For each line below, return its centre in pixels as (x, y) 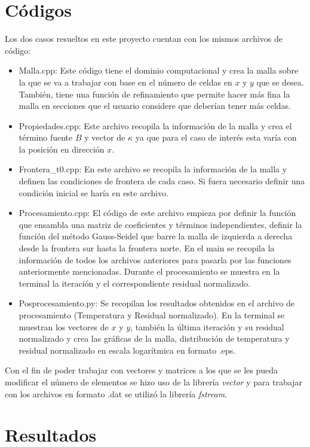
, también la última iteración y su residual (207, 326)
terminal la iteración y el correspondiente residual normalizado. (135, 283)
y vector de (105, 137)
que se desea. (280, 82)
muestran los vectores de (64, 326)
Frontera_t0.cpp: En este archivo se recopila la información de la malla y (153, 169)
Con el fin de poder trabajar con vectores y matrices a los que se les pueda (142, 370)
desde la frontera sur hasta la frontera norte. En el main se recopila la (147, 248)
